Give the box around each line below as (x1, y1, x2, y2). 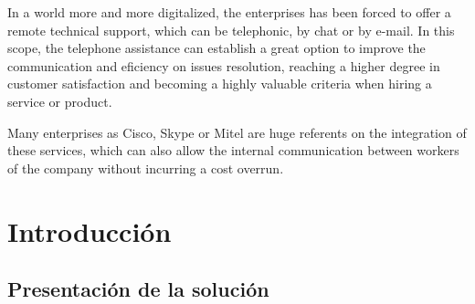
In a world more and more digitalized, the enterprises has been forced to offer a (7, 3, 451, 21)
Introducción (7, 212, 172, 249)
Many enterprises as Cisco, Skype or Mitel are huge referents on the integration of (7, 122, 467, 142)
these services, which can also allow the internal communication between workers (7, 141, 459, 160)
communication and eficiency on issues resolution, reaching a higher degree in (7, 56, 440, 75)
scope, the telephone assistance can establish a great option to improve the (7, 38, 426, 58)
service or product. (7, 91, 112, 110)
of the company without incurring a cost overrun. (7, 158, 284, 177)
